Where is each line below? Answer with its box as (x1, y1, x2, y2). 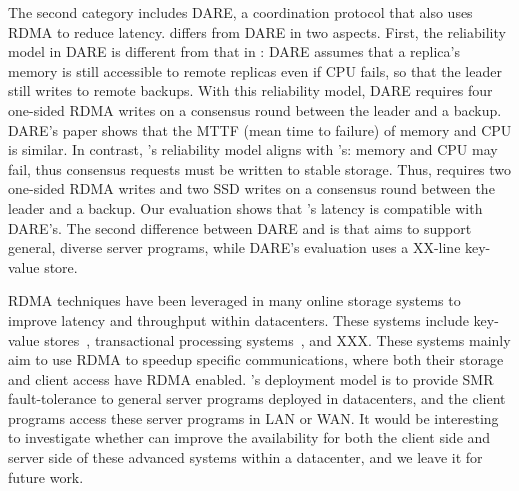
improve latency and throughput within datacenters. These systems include (8, 309, 469, 330)
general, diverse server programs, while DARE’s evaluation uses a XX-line (8, 237, 461, 258)
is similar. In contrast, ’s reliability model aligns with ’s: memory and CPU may (8, 139, 498, 160)
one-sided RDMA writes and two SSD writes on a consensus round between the (8, 178, 495, 199)
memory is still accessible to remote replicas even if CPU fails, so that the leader (8, 60, 502, 81)
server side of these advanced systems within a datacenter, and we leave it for (8, 447, 483, 468)
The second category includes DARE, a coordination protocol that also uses (8, 2, 473, 22)
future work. (8, 466, 84, 487)
